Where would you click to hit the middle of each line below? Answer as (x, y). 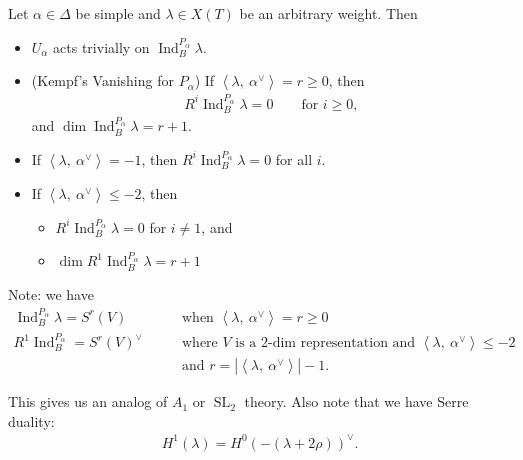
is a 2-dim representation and (325, 343)
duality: (31, 420)
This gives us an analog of (88, 401)
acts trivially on (101, 46)
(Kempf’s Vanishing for (102, 80)
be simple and (118, 13)
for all (294, 158)
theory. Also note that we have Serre (356, 401)
